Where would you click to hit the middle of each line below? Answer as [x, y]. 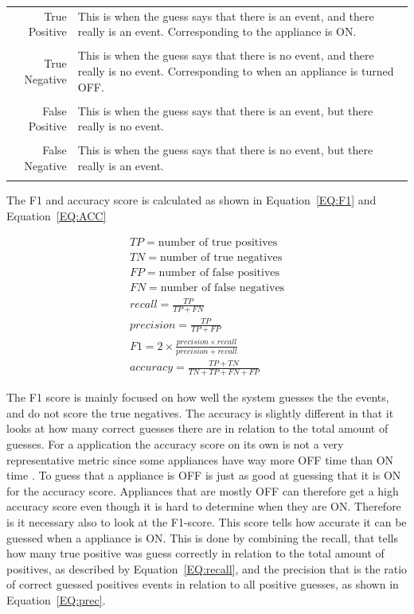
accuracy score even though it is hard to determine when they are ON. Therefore [204, 506]
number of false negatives [223, 288]
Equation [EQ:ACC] [57, 215]
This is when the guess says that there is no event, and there [226, 55]
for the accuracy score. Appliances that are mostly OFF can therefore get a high [203, 490]
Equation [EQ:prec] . [56, 599]
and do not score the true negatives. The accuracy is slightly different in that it [200, 412]
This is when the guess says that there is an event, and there [226, 16]
